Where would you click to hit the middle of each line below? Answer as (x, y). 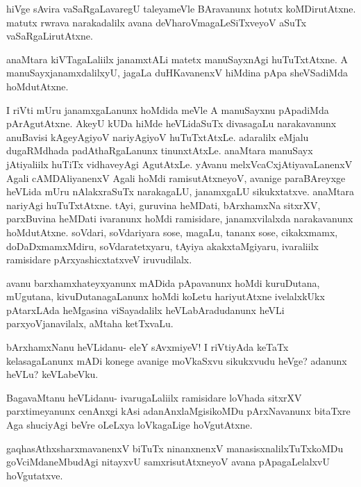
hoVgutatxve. (35, 475)
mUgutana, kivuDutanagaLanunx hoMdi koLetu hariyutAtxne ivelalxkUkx (166, 296)
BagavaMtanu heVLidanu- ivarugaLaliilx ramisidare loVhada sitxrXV (154, 397)
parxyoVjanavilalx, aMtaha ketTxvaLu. (90, 323)
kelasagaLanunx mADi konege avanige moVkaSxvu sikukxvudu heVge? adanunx (177, 360)
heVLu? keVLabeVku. (52, 374)
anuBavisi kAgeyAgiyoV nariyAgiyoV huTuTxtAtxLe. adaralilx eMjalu (158, 137)
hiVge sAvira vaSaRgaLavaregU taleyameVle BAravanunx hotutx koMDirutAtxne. (181, 8)
